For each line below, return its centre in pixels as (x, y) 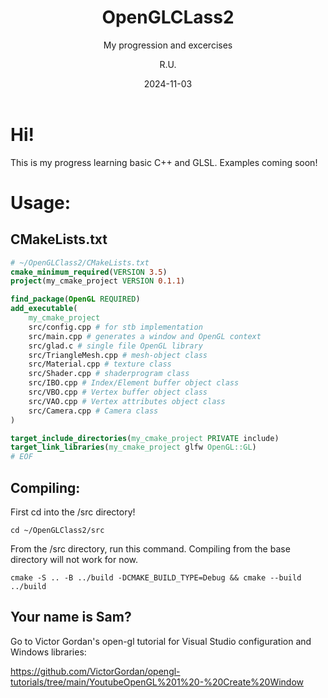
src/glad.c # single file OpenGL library (115, 346)
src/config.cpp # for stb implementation (115, 327)
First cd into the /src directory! (73, 512)
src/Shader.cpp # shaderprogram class (109, 374)
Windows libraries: (48, 652)
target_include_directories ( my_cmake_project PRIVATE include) (145, 438)
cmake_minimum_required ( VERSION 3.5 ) (89, 272)
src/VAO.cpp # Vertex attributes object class (127, 401)
